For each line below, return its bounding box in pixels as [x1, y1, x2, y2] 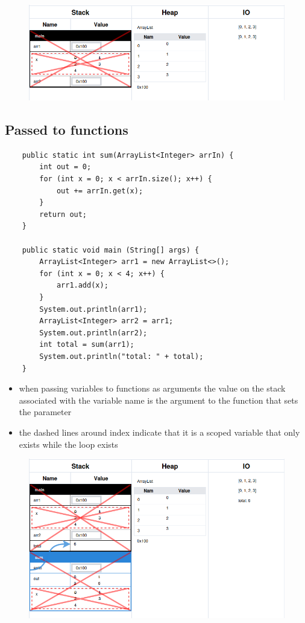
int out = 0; [39, 163, 92, 172]
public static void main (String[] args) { [22, 245, 200, 254]
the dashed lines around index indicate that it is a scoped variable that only [19, 425, 300, 438]
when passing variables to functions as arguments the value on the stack [19, 382, 286, 395]
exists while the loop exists [19, 437, 118, 450]
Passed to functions [5, 120, 128, 139]
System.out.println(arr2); [39, 328, 148, 337]
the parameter [19, 405, 72, 418]
